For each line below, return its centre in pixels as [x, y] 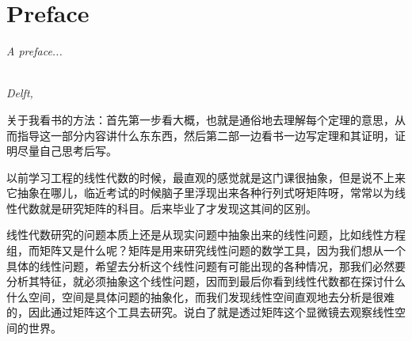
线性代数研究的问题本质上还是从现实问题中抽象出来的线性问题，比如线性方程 [206, 235]
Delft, [20, 93]
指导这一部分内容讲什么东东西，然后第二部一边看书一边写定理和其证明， [206, 135]
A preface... [34, 51]
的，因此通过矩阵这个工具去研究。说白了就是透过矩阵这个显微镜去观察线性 [200, 312]
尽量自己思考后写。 [67, 151]
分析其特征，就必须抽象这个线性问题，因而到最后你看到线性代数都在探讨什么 [206, 281]
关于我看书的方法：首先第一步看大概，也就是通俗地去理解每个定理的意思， [200, 119]
